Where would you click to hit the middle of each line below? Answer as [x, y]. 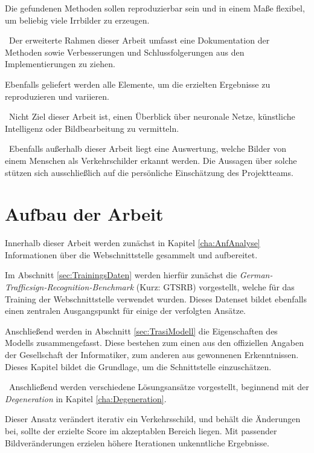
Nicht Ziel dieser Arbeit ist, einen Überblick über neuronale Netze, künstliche [152, 116]
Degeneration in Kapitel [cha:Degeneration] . [86, 398]
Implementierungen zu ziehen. [60, 64]
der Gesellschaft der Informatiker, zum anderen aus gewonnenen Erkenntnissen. [152, 354]
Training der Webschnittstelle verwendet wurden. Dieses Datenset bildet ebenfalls [156, 298]
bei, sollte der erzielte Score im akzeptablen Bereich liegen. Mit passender [141, 430]
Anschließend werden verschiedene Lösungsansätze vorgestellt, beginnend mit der [159, 387]
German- [256, 275]
